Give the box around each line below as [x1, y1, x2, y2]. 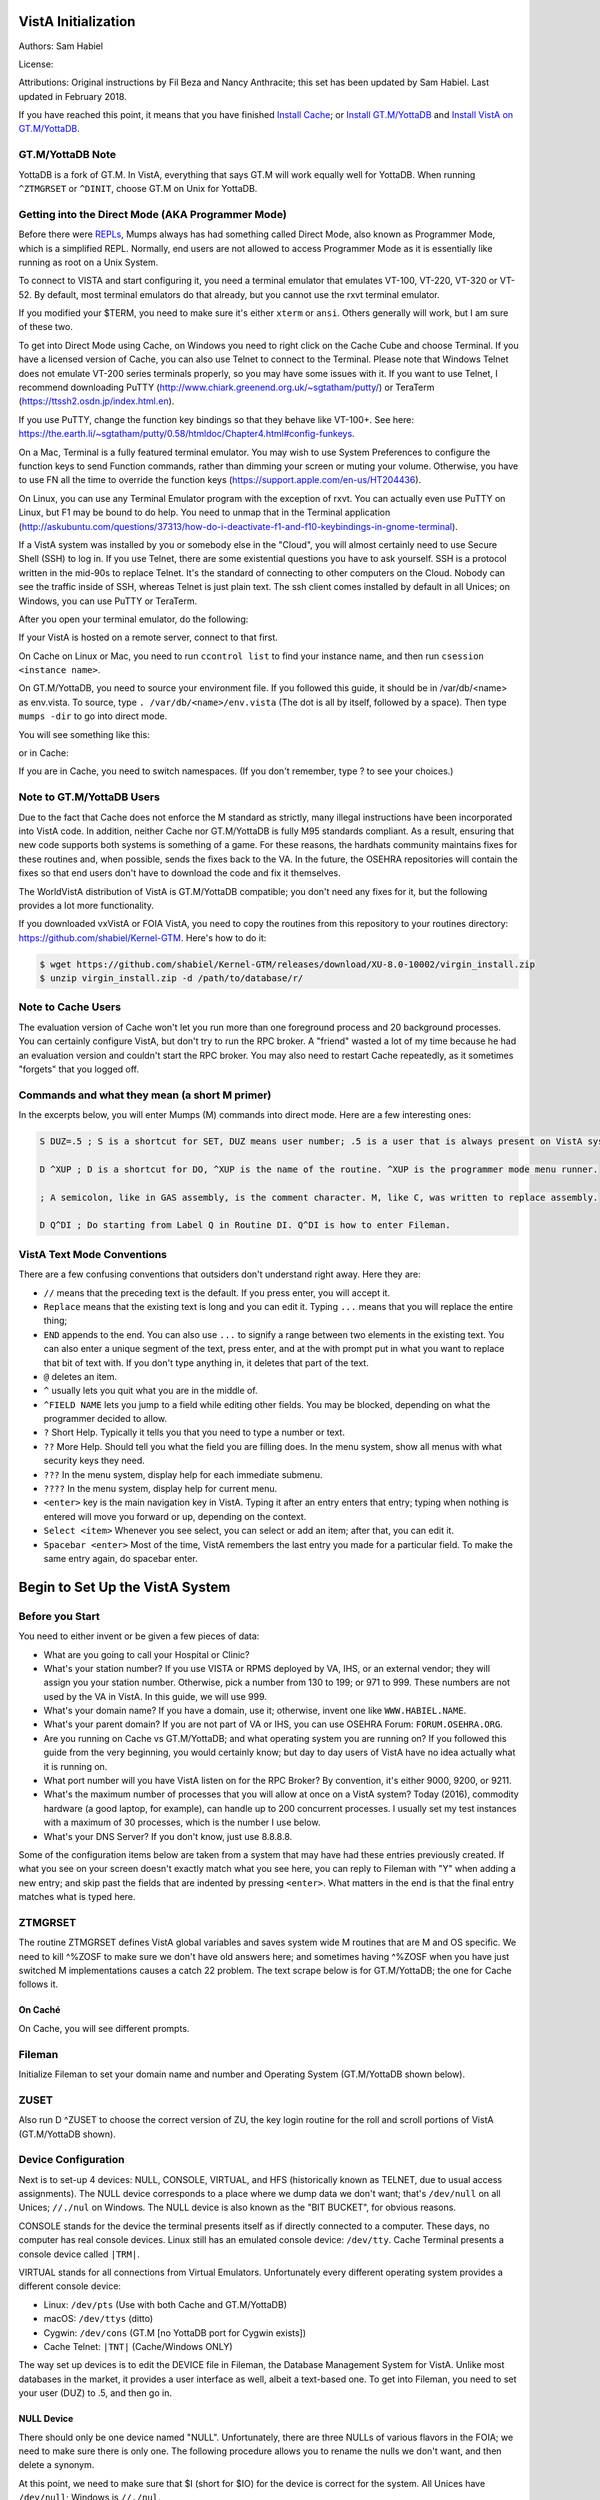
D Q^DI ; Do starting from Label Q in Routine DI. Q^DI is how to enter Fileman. [39, 1220, 452, 1231]
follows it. [18, 1978, 59, 1990]
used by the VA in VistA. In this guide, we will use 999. [43, 1690, 267, 1702]
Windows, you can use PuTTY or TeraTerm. [18, 595, 198, 607]
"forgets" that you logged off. [18, 1063, 140, 1075]
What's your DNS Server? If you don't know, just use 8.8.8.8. [43, 1830, 293, 1842]
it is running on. [43, 1760, 108, 1772]
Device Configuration [18, 2153, 125, 2167]
